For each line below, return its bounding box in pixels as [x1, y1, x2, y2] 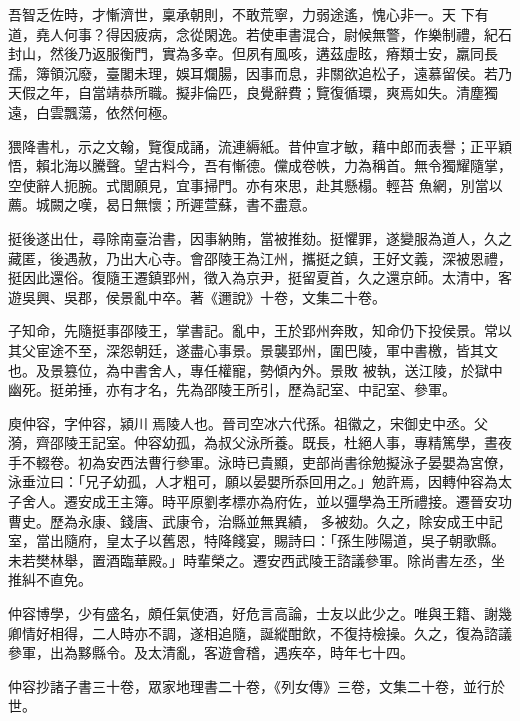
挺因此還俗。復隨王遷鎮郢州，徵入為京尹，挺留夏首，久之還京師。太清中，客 [8, 267, 512, 288]
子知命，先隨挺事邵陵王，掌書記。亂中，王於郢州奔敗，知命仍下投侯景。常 [8, 320, 498, 341]
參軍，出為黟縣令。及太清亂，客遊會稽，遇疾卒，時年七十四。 [8, 642, 414, 663]
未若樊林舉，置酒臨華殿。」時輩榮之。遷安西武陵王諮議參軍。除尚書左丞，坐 [8, 549, 505, 570]
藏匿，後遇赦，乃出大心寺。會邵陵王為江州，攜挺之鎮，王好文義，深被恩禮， [8, 247, 512, 268]
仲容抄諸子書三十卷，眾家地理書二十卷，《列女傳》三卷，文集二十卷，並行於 [8, 675, 505, 696]
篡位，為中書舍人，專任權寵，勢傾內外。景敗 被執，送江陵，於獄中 [63, 359, 503, 380]
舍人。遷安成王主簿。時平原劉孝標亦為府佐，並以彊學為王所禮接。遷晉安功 [21, 491, 512, 512]
